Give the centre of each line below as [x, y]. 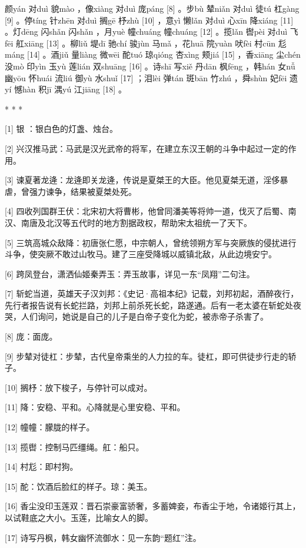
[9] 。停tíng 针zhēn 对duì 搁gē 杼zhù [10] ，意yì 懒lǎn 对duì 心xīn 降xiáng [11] [149, 20]
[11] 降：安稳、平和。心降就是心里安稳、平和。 [95, 407]
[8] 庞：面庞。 [31, 336]
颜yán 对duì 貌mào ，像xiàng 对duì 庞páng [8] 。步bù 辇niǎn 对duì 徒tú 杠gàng [152, 8]
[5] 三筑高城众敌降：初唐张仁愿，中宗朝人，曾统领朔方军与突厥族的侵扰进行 [151, 242]
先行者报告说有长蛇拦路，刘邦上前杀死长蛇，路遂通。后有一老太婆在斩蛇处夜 [153, 305]
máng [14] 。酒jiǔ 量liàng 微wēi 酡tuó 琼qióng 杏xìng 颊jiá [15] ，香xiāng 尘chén [153, 54]
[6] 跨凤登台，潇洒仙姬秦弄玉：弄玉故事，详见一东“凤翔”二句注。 [130, 273]
